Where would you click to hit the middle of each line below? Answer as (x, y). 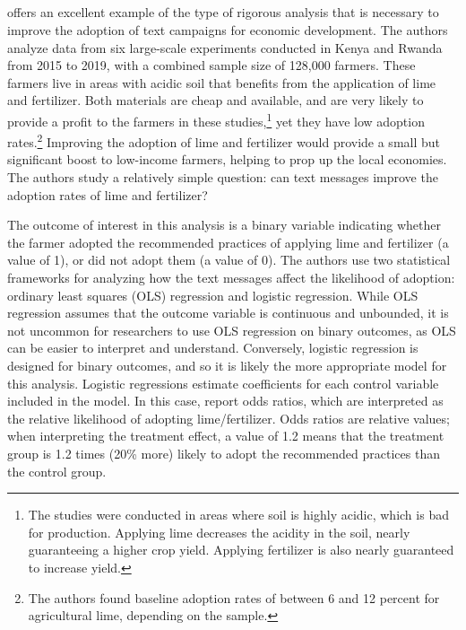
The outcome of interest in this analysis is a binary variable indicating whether (224, 225)
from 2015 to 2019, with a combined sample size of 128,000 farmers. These (211, 65)
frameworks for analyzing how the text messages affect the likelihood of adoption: (231, 278)
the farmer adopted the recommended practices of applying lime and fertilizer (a (228, 242)
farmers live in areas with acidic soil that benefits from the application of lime (222, 82)
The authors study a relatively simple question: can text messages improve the (223, 177)
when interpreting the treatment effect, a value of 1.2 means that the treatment (226, 436)
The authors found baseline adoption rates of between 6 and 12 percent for (234, 597)
